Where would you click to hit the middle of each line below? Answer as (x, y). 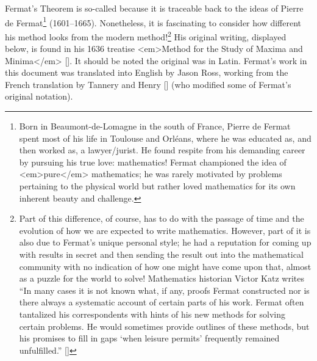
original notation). (39, 96)
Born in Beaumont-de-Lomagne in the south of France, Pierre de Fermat (155, 126)
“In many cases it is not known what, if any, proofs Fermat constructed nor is (164, 290)
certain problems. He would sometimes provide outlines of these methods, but (164, 326)
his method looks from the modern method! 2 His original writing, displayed (146, 35)
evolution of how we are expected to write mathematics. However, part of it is (165, 230)
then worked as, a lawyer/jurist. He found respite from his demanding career (162, 150)
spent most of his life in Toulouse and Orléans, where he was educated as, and (165, 138)
